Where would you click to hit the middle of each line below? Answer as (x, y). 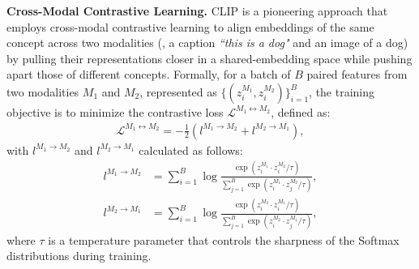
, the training (342, 91)
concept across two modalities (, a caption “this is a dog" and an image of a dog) (207, 43)
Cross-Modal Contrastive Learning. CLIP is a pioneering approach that (197, 11)
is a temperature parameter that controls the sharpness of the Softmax (224, 239)
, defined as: (301, 111)
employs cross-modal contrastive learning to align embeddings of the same (190, 26)
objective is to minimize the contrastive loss (115, 111)
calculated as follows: (191, 149)
